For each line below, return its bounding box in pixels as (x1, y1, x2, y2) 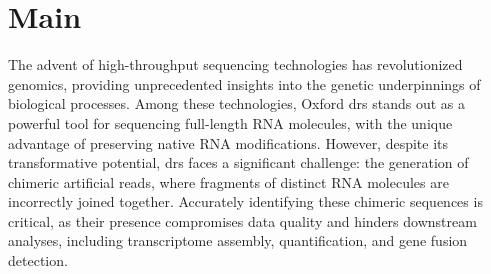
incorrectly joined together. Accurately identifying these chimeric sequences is (8, 191, 483, 212)
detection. (8, 250, 68, 271)
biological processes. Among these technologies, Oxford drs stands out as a (8, 93, 465, 114)
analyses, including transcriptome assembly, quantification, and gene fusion (8, 230, 468, 251)
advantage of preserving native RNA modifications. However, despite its (8, 132, 449, 153)
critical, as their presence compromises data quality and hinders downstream (8, 210, 477, 231)
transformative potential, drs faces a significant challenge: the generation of (8, 152, 469, 173)
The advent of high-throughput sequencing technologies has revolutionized (8, 54, 463, 75)
